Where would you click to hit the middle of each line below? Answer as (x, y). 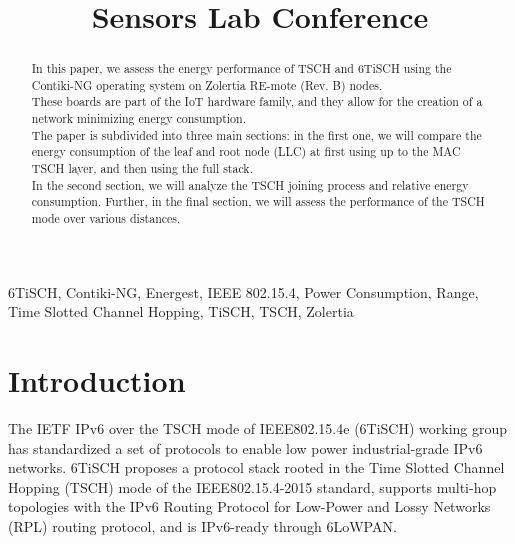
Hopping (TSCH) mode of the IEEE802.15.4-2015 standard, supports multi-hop (252, 486)
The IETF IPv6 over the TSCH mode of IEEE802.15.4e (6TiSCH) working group (258, 428)
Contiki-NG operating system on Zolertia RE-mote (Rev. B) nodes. (207, 84)
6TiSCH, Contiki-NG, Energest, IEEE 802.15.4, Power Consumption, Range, (243, 291)
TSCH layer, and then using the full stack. (142, 168)
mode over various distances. (106, 218)
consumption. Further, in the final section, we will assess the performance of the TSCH (258, 201)
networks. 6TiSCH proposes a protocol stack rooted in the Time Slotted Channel (256, 467)
